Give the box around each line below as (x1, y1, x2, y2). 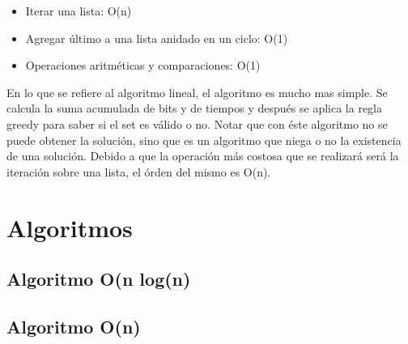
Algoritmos (6, 210, 133, 244)
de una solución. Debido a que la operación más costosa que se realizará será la (6, 147, 399, 164)
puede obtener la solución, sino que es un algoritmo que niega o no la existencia (6, 131, 402, 148)
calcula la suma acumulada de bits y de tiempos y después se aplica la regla (6, 100, 383, 117)
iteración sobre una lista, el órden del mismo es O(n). (6, 163, 271, 180)
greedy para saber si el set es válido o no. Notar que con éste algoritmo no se (6, 115, 388, 132)
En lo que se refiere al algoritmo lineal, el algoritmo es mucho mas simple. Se (6, 83, 388, 100)
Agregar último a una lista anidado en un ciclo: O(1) (25, 29, 288, 46)
